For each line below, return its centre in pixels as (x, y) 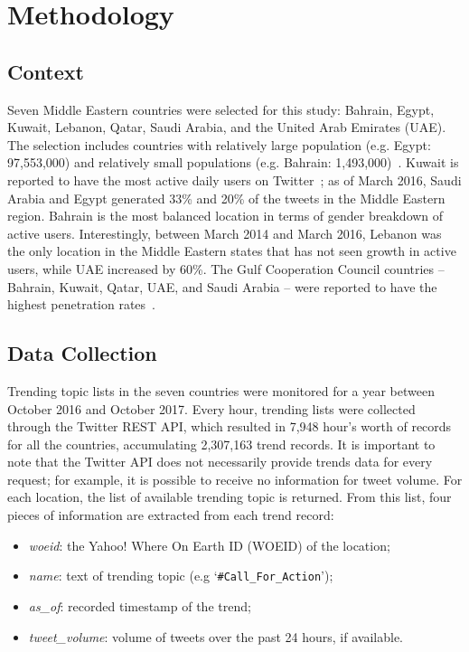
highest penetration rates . (81, 304)
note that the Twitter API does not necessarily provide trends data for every (220, 462)
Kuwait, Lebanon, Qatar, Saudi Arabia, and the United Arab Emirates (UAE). (227, 127)
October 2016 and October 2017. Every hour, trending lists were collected (211, 408)
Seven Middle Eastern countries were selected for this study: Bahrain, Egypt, (221, 109)
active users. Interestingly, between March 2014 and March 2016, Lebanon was (225, 233)
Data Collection (82, 353)
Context (46, 71)
